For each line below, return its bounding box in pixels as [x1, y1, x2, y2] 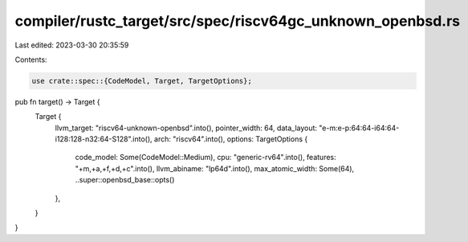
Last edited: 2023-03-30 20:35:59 [14, 40, 129, 50]
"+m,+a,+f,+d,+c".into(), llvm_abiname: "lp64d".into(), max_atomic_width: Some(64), [75, 163, 355, 173]
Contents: [14, 55, 47, 64]
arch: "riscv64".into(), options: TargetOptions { [153, 134, 308, 144]
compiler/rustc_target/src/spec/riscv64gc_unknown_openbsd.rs [14, 12, 461, 30]
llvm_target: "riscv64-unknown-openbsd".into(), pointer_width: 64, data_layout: [55, 123, 317, 133]
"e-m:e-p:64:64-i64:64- [318, 123, 400, 133]
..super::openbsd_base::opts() [75, 175, 175, 185]
